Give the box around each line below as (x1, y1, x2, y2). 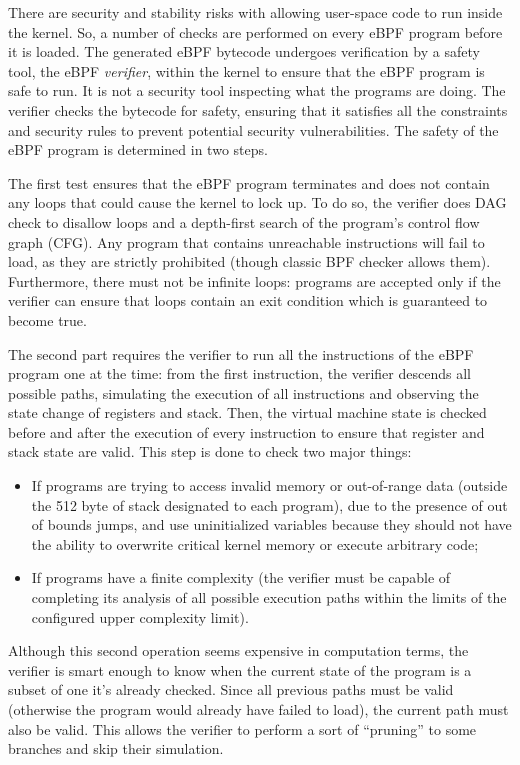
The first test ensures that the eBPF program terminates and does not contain (8, 172, 490, 193)
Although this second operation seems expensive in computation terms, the (8, 640, 469, 661)
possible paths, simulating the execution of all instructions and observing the (8, 382, 479, 403)
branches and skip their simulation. (8, 738, 224, 759)
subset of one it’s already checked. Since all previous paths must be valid (8, 679, 454, 700)
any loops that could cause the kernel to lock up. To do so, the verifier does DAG (8, 192, 507, 213)
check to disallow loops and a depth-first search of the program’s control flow (8, 211, 480, 232)
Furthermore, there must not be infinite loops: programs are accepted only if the (8, 270, 501, 291)
